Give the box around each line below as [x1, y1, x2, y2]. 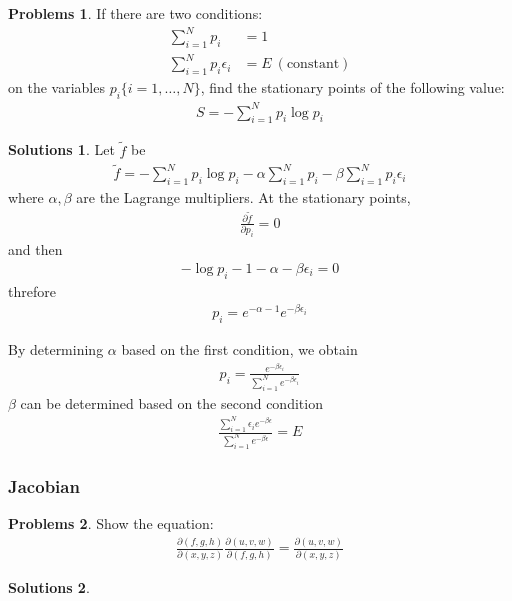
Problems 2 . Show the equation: [8, 513, 214, 534]
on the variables [8, 77, 105, 98]
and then [8, 239, 63, 260]
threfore [8, 280, 56, 301]
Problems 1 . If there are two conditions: [8, 3, 263, 23]
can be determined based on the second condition [20, 392, 323, 413]
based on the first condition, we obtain [121, 339, 358, 360]
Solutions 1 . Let [8, 139, 115, 160]
